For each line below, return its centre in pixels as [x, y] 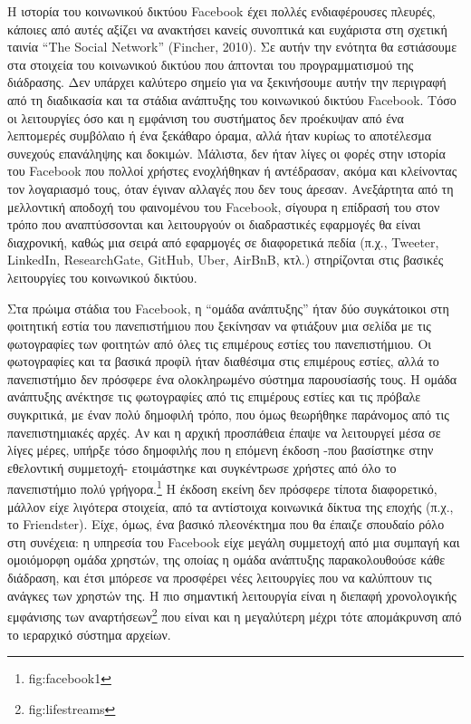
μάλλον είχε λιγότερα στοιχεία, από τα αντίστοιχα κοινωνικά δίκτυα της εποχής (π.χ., [231, 506]
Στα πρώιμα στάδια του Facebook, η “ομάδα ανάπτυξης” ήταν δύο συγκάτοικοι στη [228, 308]
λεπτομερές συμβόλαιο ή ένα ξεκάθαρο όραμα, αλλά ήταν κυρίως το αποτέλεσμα [220, 135]
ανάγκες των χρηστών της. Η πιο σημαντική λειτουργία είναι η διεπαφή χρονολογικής [232, 595]
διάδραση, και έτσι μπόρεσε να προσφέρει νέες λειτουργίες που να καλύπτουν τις [220, 578]
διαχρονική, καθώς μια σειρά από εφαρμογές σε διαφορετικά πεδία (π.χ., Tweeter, [223, 241]
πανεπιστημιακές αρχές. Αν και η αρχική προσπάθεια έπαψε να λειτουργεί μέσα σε [224, 432]
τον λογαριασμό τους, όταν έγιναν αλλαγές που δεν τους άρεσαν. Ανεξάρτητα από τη [231, 188]
